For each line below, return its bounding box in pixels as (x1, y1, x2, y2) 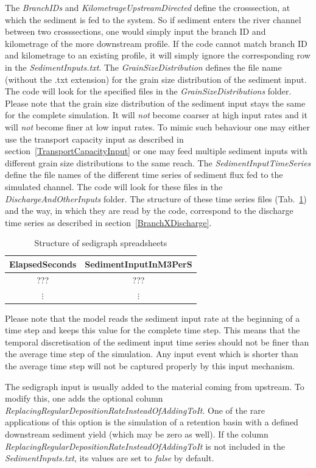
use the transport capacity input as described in (5, 132, 184, 145)
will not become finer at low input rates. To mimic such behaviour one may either (5, 120, 311, 133)
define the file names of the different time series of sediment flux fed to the (5, 168, 283, 181)
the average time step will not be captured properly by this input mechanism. (5, 360, 295, 372)
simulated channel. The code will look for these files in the (5, 180, 223, 193)
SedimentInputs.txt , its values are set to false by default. (5, 452, 214, 464)
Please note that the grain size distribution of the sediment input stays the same (5, 96, 306, 109)
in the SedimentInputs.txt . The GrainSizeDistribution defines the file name (5, 60, 282, 73)
